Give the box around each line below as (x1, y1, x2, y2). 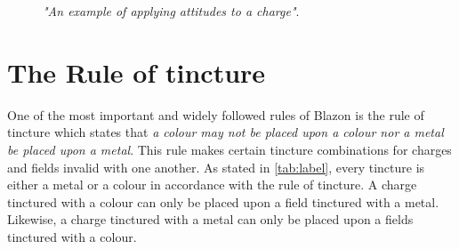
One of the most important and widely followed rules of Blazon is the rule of (7, 105, 424, 124)
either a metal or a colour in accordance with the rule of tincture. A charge (7, 175, 417, 194)
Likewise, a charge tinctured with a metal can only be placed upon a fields (7, 210, 414, 229)
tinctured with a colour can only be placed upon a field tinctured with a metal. (7, 192, 439, 211)
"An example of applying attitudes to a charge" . (43, 2, 300, 20)
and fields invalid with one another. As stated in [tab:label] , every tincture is (7, 157, 425, 176)
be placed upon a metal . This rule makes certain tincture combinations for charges (7, 140, 452, 158)
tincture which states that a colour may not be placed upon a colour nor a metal (7, 123, 444, 141)
